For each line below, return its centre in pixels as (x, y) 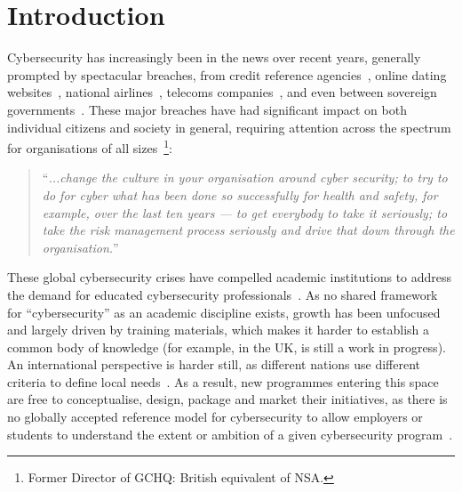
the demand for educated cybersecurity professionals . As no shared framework (223, 294)
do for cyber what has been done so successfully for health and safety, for (240, 194)
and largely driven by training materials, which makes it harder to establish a (219, 330)
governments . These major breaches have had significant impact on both (207, 109)
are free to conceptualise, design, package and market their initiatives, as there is (227, 399)
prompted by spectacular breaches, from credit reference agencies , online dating (227, 74)
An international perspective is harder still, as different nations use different (214, 364)
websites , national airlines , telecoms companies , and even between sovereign (222, 92)
